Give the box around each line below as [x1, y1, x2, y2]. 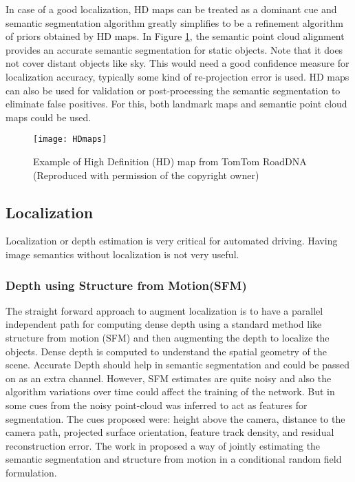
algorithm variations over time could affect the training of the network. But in [6, 384, 335, 399]
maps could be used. [6, 109, 92, 124]
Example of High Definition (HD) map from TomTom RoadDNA [33, 154, 307, 168]
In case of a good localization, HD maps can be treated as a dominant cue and [6, 2, 337, 16]
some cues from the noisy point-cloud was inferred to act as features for [6, 397, 308, 412]
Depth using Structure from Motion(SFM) [6, 276, 247, 293]
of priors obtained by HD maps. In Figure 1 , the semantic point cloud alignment [6, 29, 345, 43]
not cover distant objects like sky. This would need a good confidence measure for [6, 56, 349, 70]
